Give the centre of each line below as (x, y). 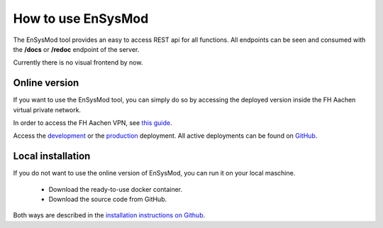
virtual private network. (47, 109)
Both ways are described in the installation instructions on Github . (109, 215)
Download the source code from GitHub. (108, 200)
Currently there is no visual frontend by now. (78, 63)
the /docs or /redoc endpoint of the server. (76, 49)
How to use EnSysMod (81, 18)
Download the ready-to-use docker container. (115, 189)
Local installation (52, 156)
